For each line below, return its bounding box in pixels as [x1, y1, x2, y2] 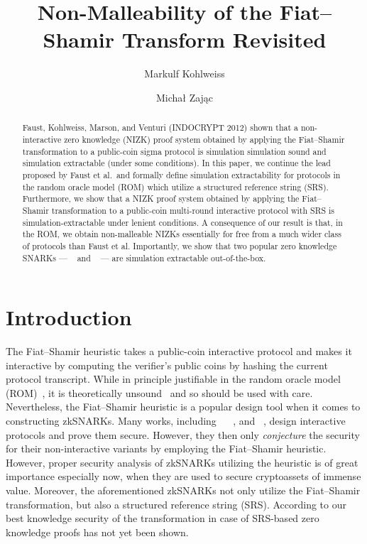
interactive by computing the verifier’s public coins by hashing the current [6, 357, 328, 372]
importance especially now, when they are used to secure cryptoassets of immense [6, 469, 361, 484]
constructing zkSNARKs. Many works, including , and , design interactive [6, 413, 346, 428]
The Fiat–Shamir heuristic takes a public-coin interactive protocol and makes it [6, 344, 352, 359]
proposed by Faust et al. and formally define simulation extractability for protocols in [22, 168, 341, 180]
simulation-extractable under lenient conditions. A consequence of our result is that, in [22, 216, 343, 228]
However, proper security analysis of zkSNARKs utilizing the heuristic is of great [6, 455, 358, 469]
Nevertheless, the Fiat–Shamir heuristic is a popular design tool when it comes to [6, 399, 361, 414]
